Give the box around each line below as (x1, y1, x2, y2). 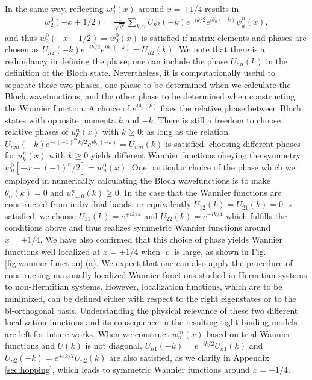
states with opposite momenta (5, 113, 116, 126)
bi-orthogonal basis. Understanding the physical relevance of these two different (5, 304, 298, 316)
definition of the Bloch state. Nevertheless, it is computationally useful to (5, 66, 276, 79)
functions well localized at (5, 245, 101, 257)
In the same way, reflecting (5, 2, 104, 14)
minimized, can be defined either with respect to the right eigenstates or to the (5, 291, 296, 304)
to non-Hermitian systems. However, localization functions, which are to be (5, 280, 282, 293)
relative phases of (5, 125, 69, 138)
